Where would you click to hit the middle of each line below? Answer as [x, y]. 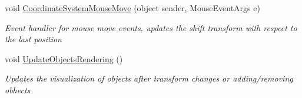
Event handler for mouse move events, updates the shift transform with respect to [151, 27]
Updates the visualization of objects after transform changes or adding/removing [149, 78]
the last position [33, 39]
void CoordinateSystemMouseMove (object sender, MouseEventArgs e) [132, 8]
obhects [18, 89]
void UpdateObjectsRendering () [64, 58]
